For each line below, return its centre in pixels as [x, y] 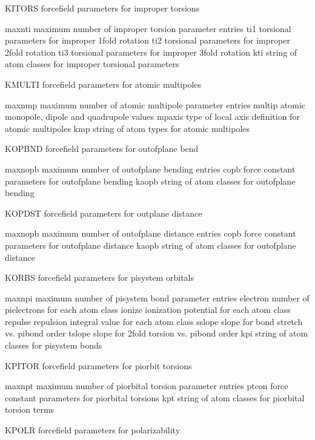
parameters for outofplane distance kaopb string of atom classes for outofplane [151, 245]
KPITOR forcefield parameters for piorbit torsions [98, 365]
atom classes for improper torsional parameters [92, 64]
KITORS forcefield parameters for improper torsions [102, 8]
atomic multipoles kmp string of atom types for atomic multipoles [128, 128]
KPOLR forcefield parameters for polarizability [93, 430]
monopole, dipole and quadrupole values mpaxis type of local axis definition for [152, 117]
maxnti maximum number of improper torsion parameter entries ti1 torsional [148, 28]
